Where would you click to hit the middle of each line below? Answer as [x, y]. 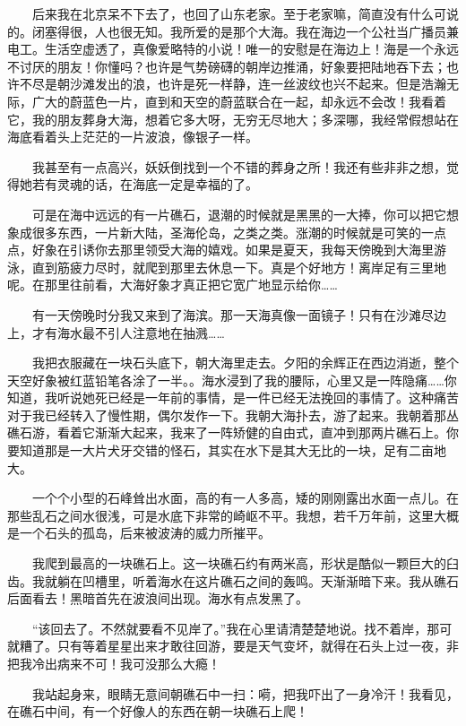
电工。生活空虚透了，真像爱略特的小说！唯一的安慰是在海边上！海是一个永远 [233, 49]
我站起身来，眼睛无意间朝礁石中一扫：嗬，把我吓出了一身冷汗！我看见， [245, 693]
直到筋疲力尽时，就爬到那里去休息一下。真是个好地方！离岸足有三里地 [239, 267]
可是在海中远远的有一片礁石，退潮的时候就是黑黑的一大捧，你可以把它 [239, 214]
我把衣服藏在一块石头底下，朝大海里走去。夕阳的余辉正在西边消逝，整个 [245, 363]
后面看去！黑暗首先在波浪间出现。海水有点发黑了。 [158, 598]
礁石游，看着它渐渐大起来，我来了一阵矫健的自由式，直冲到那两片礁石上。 [227, 432]
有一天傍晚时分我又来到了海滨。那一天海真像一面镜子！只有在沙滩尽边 [239, 314]
